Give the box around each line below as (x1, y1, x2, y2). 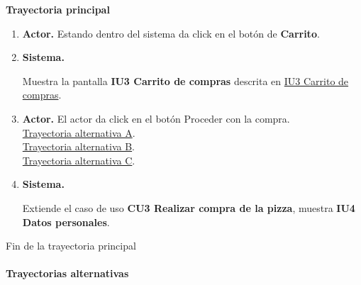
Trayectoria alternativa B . (22, 139, 135, 154)
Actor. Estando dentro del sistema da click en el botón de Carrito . (22, 26, 320, 40)
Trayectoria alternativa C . (22, 152, 135, 167)
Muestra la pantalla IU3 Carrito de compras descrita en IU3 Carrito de (22, 73, 349, 88)
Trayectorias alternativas (6, 266, 129, 281)
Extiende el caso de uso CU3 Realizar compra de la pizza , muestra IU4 (22, 200, 355, 215)
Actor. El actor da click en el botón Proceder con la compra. (22, 111, 290, 125)
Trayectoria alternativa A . (22, 125, 135, 140)
